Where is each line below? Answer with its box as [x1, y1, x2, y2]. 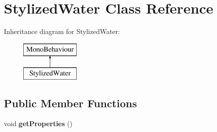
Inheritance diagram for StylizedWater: [4, 26, 120, 36]
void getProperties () [4, 118, 73, 129]
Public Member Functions [4, 96, 137, 111]
